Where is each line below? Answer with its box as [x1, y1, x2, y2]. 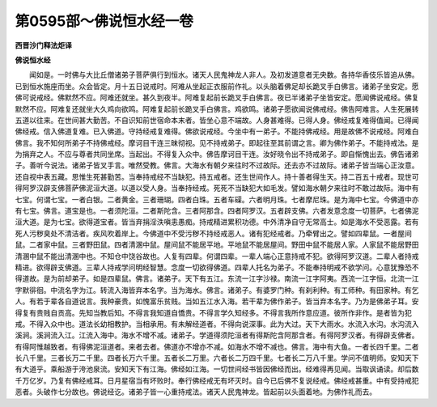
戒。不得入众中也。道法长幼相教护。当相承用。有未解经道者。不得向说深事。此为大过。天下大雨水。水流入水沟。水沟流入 [15, 319, 419, 329]
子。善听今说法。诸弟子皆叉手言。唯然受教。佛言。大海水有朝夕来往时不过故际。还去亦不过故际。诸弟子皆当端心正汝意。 [15, 160, 419, 170]
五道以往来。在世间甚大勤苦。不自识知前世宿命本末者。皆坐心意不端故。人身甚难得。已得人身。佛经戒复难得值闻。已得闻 [15, 115, 419, 125]
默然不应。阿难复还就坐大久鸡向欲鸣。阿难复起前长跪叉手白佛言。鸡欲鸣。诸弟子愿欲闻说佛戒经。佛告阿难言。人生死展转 [15, 104, 419, 113]
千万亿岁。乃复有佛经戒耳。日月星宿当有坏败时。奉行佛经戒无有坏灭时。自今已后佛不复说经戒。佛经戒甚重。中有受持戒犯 [15, 375, 419, 385]
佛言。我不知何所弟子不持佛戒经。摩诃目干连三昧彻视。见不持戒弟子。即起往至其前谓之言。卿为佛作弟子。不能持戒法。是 [15, 138, 419, 147]
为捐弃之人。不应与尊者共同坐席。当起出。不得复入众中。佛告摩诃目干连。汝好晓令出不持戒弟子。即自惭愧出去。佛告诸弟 [15, 150, 419, 159]
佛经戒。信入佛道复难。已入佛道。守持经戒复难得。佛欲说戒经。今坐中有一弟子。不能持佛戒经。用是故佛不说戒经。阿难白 [15, 126, 419, 137]
